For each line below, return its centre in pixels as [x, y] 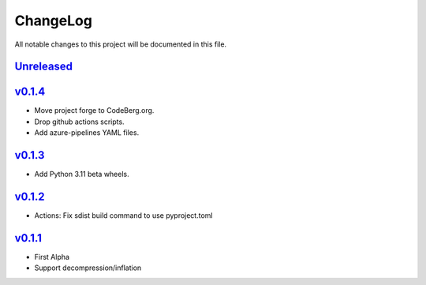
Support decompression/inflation [88, 268]
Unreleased [44, 67]
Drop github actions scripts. [80, 122]
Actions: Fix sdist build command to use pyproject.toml [123, 216]
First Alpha [52, 257]
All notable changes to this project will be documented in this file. [121, 44]
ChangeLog [53, 21]
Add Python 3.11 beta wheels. [82, 174]
